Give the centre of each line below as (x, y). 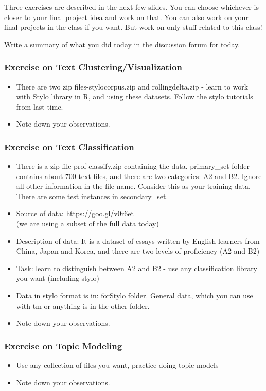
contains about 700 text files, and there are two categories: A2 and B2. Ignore (139, 176)
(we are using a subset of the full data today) (87, 224)
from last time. (40, 106)
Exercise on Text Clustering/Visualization (93, 67)
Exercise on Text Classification (69, 146)
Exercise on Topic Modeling (63, 345)
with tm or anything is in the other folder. (83, 305)
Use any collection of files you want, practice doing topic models (117, 365)
